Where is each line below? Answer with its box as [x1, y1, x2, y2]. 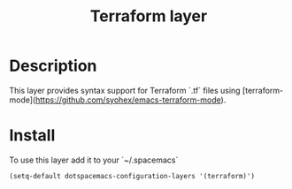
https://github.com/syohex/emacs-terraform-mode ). [35, 94, 227, 105]
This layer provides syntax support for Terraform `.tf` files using [9, 85, 241, 95]
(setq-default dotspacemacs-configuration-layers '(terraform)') [9, 171, 255, 180]
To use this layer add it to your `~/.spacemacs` [9, 155, 179, 165]
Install [9, 125, 56, 146]
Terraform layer [89, 6, 208, 26]
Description [9, 56, 97, 76]
